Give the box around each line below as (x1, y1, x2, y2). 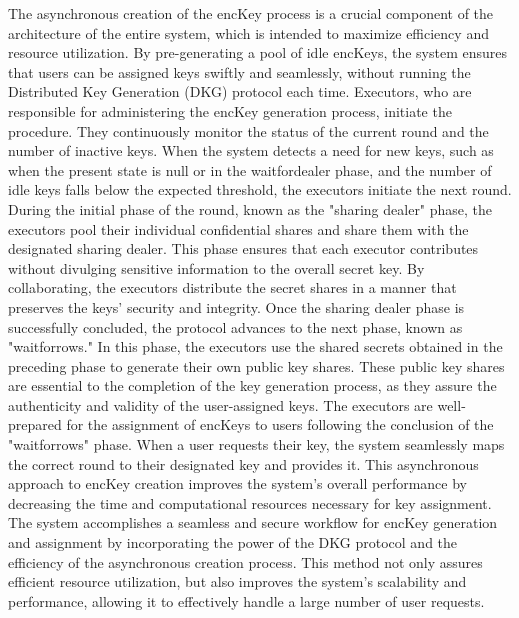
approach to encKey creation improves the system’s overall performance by (8, 473, 468, 494)
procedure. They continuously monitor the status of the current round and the (8, 120, 489, 141)
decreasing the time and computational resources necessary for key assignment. (8, 492, 492, 513)
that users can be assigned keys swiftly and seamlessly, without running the (8, 61, 471, 82)
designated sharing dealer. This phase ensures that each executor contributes (8, 238, 479, 259)
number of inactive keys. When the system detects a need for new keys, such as (8, 140, 494, 161)
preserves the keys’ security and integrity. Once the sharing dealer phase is (8, 296, 465, 317)
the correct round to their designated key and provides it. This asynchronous (8, 453, 479, 474)
